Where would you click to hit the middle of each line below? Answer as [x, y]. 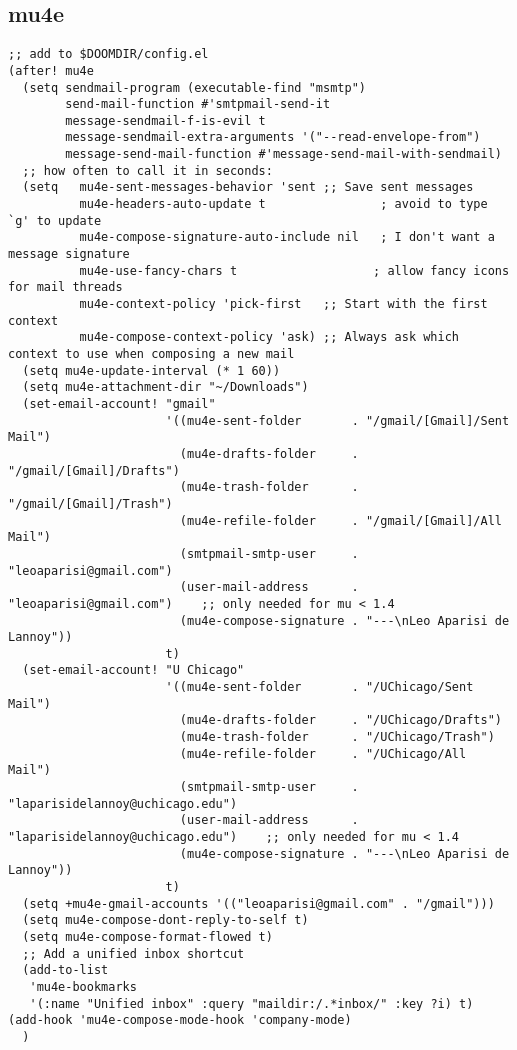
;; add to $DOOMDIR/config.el [108, 54]
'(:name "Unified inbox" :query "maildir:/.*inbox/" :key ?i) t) [251, 1003]
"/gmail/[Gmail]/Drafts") [94, 470]
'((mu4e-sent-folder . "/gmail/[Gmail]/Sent [337, 420]
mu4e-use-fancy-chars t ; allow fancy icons [294, 270]
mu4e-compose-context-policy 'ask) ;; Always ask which [269, 337]
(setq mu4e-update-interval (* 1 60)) [151, 370]
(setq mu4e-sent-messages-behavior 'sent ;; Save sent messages [248, 187]
